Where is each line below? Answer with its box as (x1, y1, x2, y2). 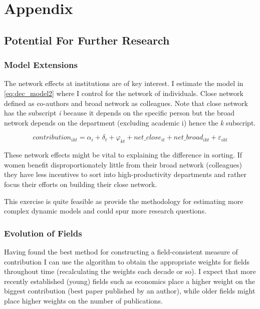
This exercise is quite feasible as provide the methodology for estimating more (4, 195, 243, 206)
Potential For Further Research (4, 32, 170, 47)
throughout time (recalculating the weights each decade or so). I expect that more (4, 266, 256, 276)
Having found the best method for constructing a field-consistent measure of (4, 246, 238, 256)
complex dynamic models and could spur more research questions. (4, 205, 206, 216)
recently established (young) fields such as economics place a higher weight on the (4, 275, 255, 286)
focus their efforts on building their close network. (4, 178, 157, 189)
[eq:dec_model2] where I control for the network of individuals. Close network (4, 87, 243, 98)
